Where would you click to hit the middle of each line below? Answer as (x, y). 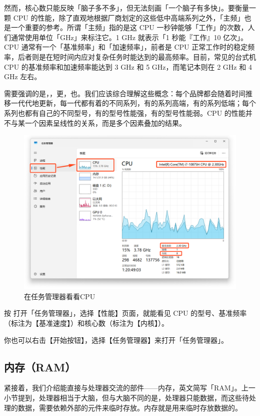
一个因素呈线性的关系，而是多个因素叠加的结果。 (105, 123)
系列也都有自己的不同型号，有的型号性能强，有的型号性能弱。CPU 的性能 (125, 113)
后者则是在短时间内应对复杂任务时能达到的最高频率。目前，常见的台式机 (137, 56)
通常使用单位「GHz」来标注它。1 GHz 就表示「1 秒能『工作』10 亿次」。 (129, 37)
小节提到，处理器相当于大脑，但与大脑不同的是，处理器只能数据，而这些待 (126, 397)
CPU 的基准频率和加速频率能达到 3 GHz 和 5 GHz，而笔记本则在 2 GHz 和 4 (128, 66)
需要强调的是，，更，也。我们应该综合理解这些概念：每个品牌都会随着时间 (125, 93)
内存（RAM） (40, 367)
